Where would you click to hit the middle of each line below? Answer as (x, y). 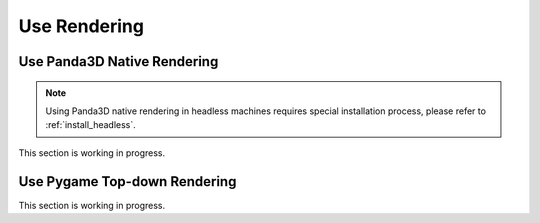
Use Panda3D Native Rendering (118, 61)
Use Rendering (81, 26)
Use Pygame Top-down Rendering (127, 181)
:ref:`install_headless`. (91, 125)
